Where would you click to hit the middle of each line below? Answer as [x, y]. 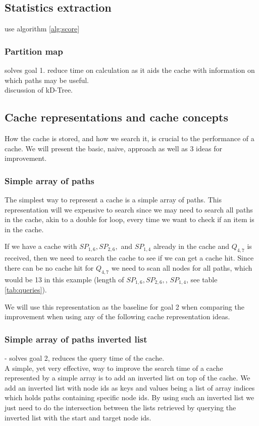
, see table [202, 279]
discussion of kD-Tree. [39, 90]
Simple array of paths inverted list [76, 339]
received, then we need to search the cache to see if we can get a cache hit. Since [129, 258]
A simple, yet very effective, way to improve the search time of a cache [114, 368]
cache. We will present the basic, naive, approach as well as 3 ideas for [113, 148]
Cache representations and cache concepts [116, 117]
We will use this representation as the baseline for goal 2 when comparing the [124, 306]
